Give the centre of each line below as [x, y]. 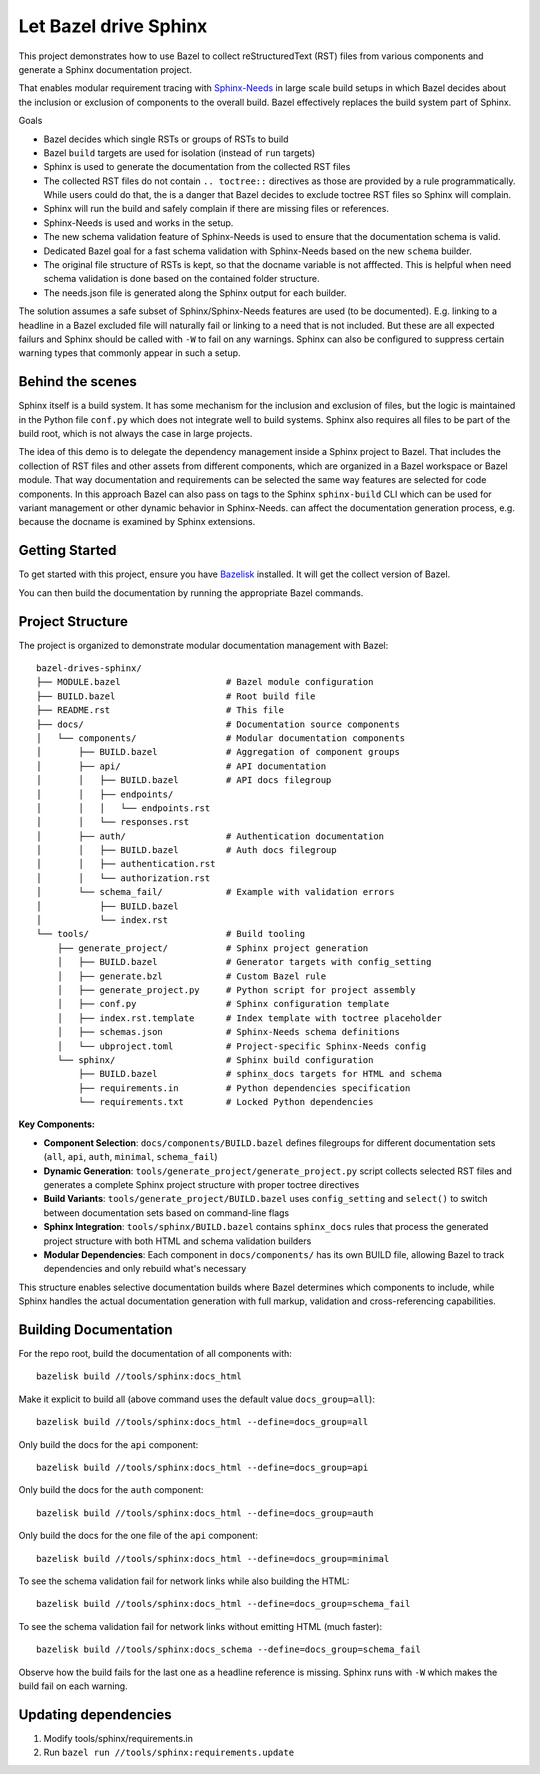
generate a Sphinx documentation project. [105, 69]
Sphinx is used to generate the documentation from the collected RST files [197, 167]
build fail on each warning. [73, 1686]
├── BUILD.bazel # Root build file [176, 696]
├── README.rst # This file [160, 710]
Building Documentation [96, 1329]
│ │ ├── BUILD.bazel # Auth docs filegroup [186, 850]
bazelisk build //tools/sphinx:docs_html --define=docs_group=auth [205, 1513]
